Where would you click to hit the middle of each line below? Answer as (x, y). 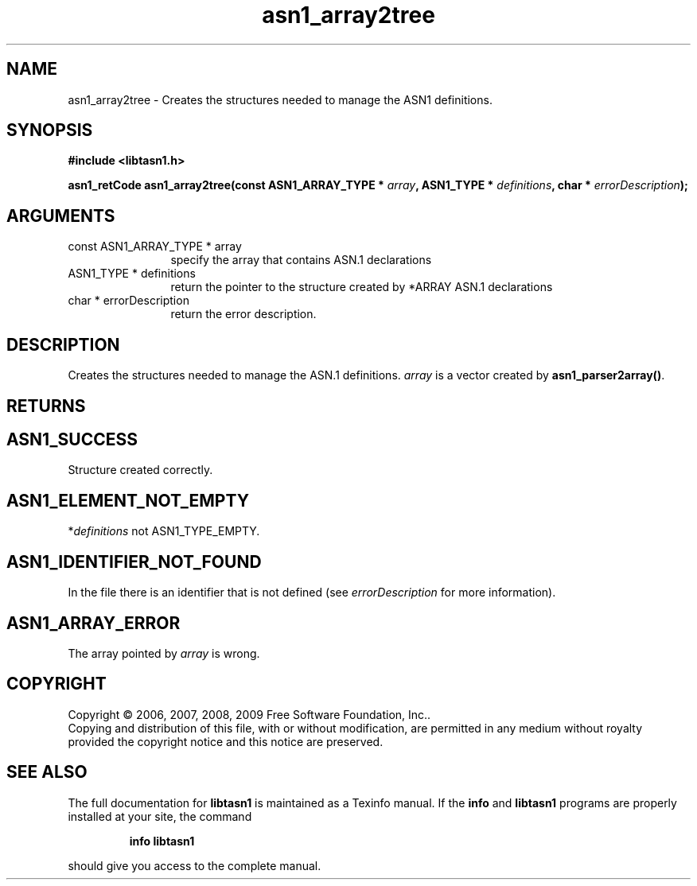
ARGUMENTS (61, 216)
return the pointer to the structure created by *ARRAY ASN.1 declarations (362, 287)
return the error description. (243, 314)
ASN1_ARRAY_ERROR (93, 623)
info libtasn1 (162, 841)
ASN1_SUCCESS (72, 439)
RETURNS (46, 406)
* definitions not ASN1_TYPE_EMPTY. (164, 531)
